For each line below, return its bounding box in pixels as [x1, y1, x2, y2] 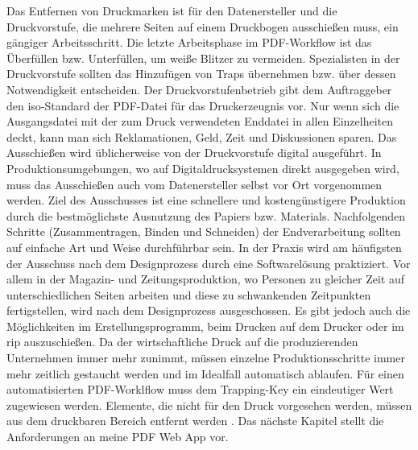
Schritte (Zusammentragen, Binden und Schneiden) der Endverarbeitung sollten [6, 223, 401, 240]
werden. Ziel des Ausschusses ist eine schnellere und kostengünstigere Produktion [6, 192, 406, 208]
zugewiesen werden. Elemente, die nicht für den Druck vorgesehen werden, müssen [6, 396, 412, 413]
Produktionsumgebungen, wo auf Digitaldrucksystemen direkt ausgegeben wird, [6, 159, 399, 176]
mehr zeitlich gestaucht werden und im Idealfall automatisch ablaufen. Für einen [6, 365, 404, 382]
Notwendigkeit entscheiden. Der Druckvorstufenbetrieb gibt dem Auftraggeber [6, 81, 392, 97]
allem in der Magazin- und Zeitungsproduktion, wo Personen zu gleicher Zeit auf [6, 270, 405, 287]
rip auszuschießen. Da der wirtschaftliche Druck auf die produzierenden [6, 333, 358, 350]
